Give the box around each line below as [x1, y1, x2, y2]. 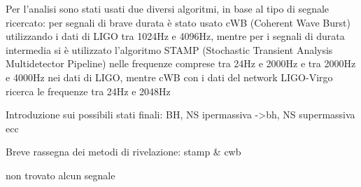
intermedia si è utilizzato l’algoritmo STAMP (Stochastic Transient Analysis [6, 42, 333, 57]
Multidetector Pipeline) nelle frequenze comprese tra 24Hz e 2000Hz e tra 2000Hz [6, 56, 356, 71]
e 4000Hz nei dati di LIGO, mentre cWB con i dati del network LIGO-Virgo [6, 69, 333, 84]
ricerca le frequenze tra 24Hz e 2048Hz [6, 83, 171, 98]
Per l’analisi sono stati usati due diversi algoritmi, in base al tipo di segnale [6, 1, 330, 15]
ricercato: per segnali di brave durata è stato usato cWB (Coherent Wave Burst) [6, 15, 351, 29]
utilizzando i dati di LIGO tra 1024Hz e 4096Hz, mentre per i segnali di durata [6, 29, 345, 43]
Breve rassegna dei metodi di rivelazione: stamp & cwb [6, 144, 241, 159]
